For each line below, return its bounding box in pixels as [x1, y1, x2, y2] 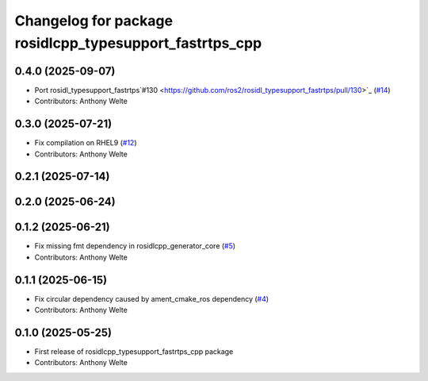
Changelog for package [14, 12, 174, 29]
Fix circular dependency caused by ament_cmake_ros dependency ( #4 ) [34, 294, 269, 303]
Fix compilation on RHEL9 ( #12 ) [34, 138, 137, 148]
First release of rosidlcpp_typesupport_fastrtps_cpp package [34, 347, 234, 356]
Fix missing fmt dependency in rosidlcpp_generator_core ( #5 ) [34, 241, 236, 251]
